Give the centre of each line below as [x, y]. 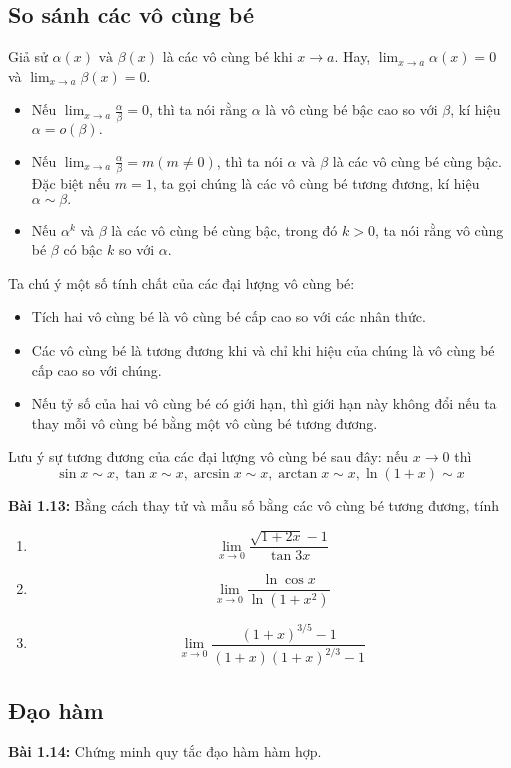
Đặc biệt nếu [71, 183]
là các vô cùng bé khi [227, 56]
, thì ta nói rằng [198, 109]
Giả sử [28, 56]
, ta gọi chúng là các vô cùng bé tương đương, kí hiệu [316, 183]
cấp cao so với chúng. [96, 369]
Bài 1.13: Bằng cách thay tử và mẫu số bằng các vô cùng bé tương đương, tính [254, 504]
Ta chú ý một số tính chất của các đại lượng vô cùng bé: [181, 282]
